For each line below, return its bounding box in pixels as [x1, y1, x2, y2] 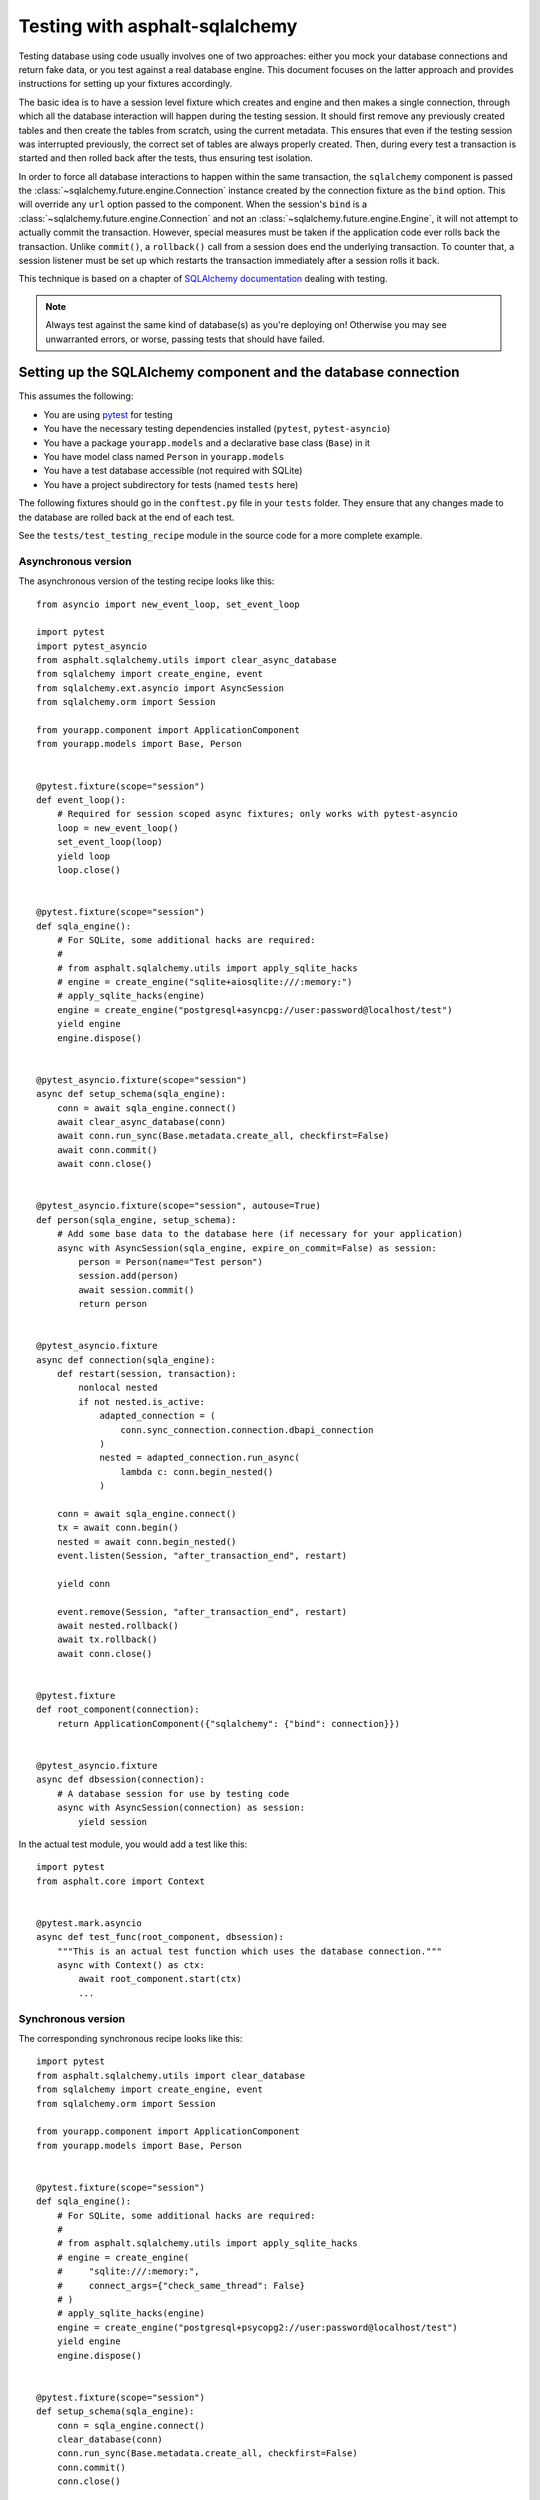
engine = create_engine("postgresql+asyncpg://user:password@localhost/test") [56, 1004, 453, 1015]
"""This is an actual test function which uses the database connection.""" [56, 1945, 443, 1957]
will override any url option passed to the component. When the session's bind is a [18, 198, 368, 210]
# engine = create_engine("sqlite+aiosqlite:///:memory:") [56, 976, 353, 988]
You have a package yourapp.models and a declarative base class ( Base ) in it [43, 436, 370, 449]
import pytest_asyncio [36, 640, 148, 652]
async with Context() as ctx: [56, 1960, 205, 1971]
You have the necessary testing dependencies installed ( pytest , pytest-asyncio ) [43, 423, 391, 435]
